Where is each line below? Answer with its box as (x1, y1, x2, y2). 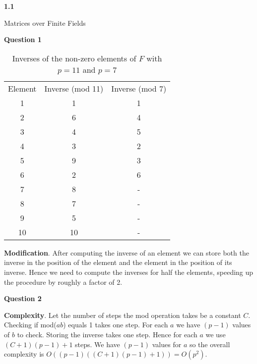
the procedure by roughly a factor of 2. (4, 276, 123, 287)
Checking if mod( (4, 319, 57, 330)
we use (205, 329, 226, 339)
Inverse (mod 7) (111, 82, 167, 94)
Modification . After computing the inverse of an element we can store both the (4, 247, 249, 258)
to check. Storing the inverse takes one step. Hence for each (17, 329, 197, 339)
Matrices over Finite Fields (4, 17, 86, 28)
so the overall (189, 339, 230, 349)
